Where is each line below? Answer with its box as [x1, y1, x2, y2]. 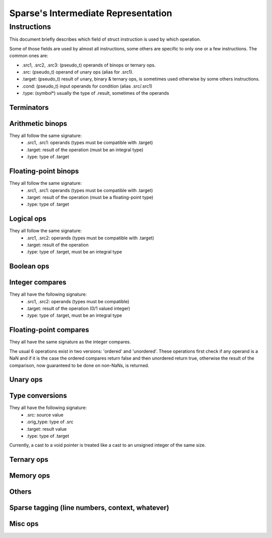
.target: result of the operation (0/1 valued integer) [26, 305, 130, 312]
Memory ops [9, 472, 50, 480]
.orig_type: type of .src [26, 419, 74, 425]
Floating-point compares [9, 325, 89, 334]
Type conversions [9, 391, 67, 400]
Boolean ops [9, 262, 50, 271]
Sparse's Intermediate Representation [9, 8, 172, 19]
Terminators [9, 103, 49, 112]
